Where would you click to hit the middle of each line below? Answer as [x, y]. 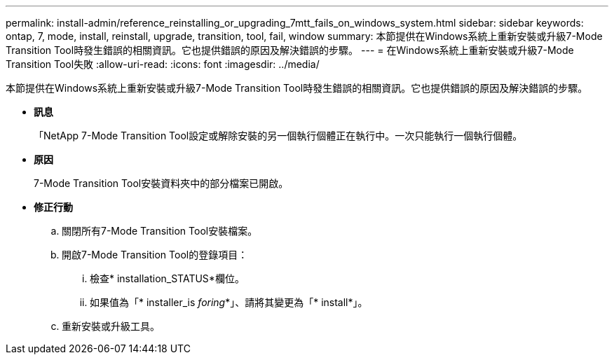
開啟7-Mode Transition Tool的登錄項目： [155, 255]
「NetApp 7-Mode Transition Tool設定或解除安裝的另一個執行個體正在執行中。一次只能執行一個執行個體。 [278, 136]
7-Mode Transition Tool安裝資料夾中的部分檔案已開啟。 [161, 183]
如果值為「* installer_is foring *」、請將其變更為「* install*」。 [229, 302]
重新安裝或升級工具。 [111, 326]
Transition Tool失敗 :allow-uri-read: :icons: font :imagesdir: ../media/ [163, 64]
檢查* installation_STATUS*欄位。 [167, 278]
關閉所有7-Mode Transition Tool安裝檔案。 [160, 231]
